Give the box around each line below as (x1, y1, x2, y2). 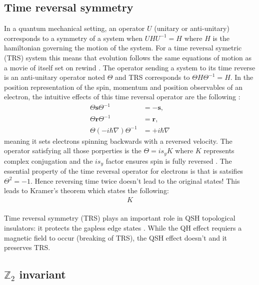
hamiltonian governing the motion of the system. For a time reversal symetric (4, 42, 242, 53)
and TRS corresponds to (115, 72, 190, 82)
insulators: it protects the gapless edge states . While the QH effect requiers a (4, 223, 242, 233)
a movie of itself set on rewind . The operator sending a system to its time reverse (4, 62, 255, 72)
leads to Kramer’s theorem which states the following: (4, 185, 169, 196)
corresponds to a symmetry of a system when (4, 32, 142, 43)
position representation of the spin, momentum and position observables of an (4, 81, 242, 92)
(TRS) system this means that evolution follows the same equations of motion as (4, 52, 252, 62)
